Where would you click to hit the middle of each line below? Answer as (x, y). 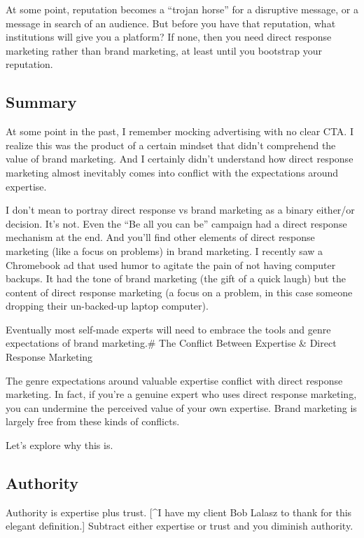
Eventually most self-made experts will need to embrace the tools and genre (168, 329)
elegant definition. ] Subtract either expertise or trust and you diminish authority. (180, 526)
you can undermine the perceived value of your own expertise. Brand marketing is (181, 407)
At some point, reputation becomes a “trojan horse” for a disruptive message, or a (182, 9)
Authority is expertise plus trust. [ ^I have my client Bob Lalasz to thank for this (179, 512)
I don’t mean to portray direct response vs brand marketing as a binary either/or (180, 210)
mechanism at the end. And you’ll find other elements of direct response (160, 237)
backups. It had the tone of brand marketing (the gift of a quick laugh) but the (176, 278)
